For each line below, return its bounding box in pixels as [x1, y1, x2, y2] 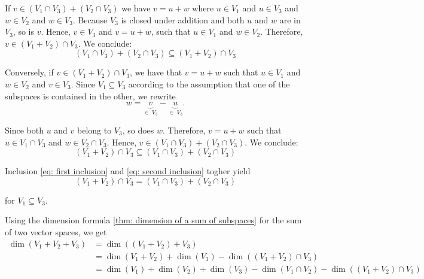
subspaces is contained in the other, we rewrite [5, 89, 176, 102]
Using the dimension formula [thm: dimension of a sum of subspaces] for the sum [5, 214, 302, 226]
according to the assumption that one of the [128, 77, 290, 90]
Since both [5, 124, 44, 136]
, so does [122, 124, 154, 136]
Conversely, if [5, 66, 54, 78]
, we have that [130, 66, 182, 78]
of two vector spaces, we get [5, 225, 107, 238]
